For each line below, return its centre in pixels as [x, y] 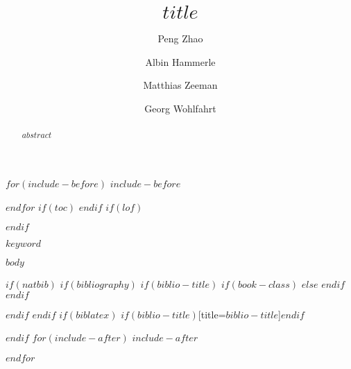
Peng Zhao [180, 38]
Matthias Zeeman [180, 85]
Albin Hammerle [180, 61]
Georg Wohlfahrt [180, 108]
